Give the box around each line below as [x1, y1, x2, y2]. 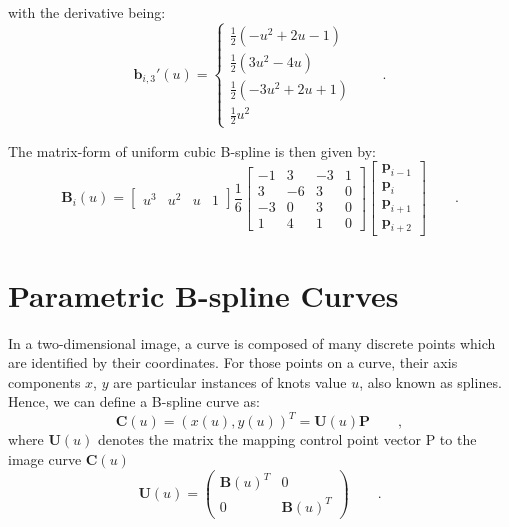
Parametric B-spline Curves [8, 274, 399, 315]
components [8, 371, 81, 392]
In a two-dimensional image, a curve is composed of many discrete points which [8, 332, 496, 353]
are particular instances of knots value [113, 371, 347, 392]
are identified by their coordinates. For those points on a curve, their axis [8, 352, 458, 373]
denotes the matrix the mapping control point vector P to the [98, 429, 477, 450]
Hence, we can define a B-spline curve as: [8, 391, 260, 412]
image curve [8, 449, 82, 470]
